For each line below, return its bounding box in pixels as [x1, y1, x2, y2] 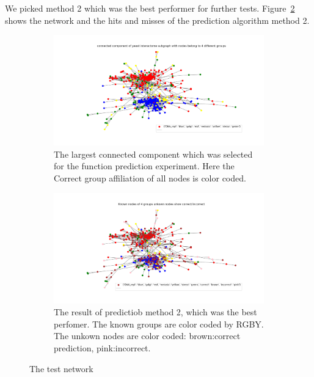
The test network [29, 362, 93, 375]
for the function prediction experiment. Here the [54, 159, 235, 172]
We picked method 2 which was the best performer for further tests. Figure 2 [5, 2, 295, 14]
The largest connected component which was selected [54, 147, 253, 160]
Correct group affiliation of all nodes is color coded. [54, 172, 246, 185]
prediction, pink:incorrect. [54, 342, 151, 354]
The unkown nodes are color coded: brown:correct [54, 329, 241, 342]
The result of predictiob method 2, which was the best [54, 306, 257, 318]
